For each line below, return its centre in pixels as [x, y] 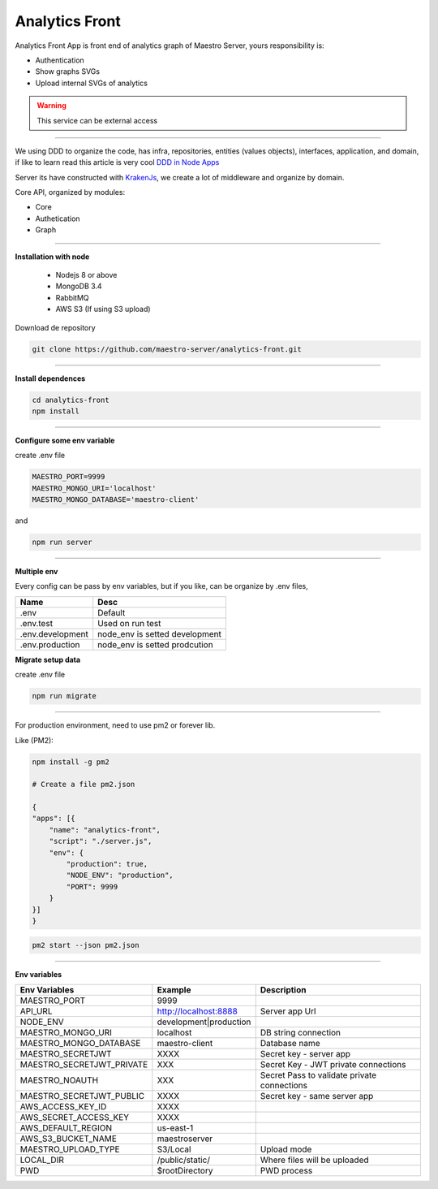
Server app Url [288, 1011]
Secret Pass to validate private [318, 1074]
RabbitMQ [72, 297]
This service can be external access [97, 120]
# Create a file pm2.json [84, 785]
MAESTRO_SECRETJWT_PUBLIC [82, 1096]
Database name [290, 1043]
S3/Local [174, 1149]
